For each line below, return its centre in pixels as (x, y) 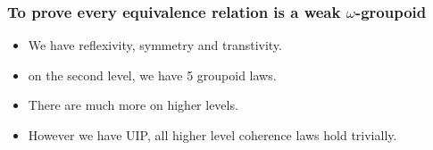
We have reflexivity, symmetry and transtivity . (155, 45)
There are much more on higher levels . (133, 105)
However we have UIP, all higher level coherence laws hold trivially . (212, 135)
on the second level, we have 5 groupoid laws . (152, 75)
